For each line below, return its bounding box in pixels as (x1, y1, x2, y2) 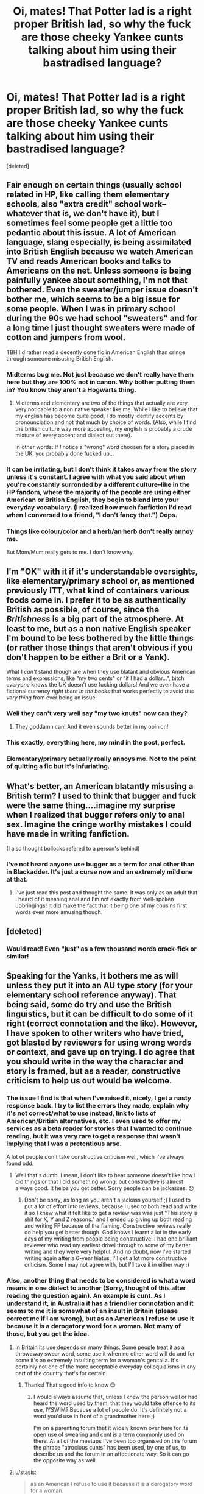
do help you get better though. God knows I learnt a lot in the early (24, 1229, 192, 1236)
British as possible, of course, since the (6, 604, 160, 615)
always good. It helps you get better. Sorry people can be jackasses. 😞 (15, 1184, 195, 1192)
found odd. (6, 1159, 34, 1167)
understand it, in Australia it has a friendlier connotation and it (6, 1299, 194, 1308)
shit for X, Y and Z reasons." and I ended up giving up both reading (24, 1216, 192, 1223)
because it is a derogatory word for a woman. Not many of (6, 1322, 181, 1331)
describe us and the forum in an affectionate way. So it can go (33, 1450, 189, 1457)
